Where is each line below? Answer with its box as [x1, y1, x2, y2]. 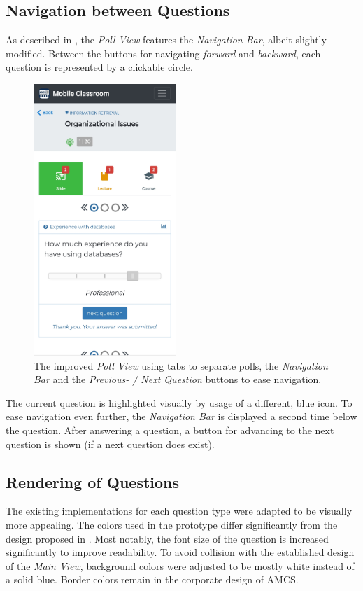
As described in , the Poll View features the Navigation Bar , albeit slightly [6, 32, 327, 47]
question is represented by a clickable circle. [6, 60, 193, 74]
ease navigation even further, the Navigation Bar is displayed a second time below [6, 409, 357, 424]
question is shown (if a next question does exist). [6, 436, 215, 451]
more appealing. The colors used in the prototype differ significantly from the [6, 517, 338, 532]
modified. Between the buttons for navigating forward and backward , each [6, 46, 321, 60]
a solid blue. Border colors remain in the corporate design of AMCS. [6, 572, 299, 587]
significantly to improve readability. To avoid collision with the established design [6, 545, 355, 559]
